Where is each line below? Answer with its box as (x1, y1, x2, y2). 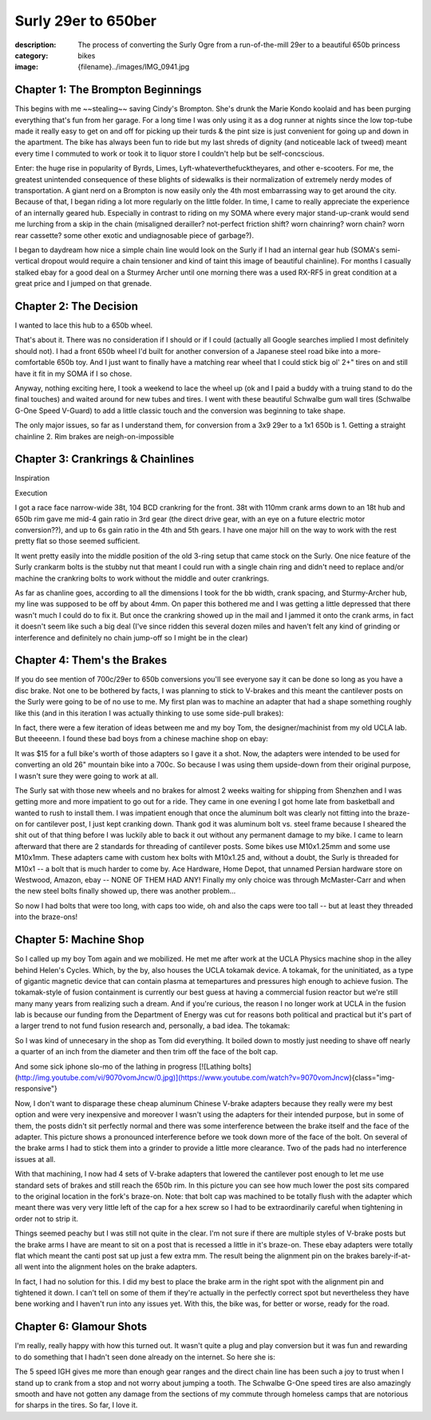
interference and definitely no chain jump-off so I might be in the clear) (14, 633, 248, 642)
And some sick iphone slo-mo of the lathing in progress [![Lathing (14, 1061, 231, 1071)
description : (14, 40, 57, 50)
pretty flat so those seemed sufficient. (14, 536, 140, 546)
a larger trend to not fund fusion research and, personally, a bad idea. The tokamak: (14, 1021, 291, 1030)
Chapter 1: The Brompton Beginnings (14, 83, 203, 97)
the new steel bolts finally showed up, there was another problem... (14, 887, 236, 896)
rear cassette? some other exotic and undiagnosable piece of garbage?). (14, 230, 255, 240)
